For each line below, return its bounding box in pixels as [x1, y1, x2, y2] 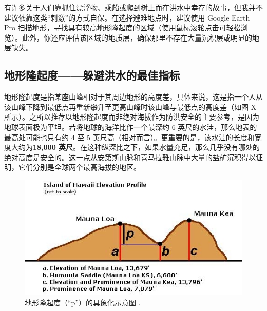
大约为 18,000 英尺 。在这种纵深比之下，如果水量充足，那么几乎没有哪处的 [11, 142, 260, 152]
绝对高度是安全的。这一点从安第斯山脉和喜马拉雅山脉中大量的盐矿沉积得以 [4, 151, 256, 162]
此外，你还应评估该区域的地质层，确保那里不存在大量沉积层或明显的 [22, 32, 252, 43]
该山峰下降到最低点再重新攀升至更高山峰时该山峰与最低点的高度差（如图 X [4, 101, 257, 112]
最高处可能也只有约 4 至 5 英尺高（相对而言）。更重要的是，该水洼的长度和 [4, 131, 255, 142]
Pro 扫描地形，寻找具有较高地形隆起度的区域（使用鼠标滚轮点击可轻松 [4, 22, 241, 33]
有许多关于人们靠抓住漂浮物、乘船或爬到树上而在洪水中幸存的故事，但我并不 [4, 2, 263, 12]
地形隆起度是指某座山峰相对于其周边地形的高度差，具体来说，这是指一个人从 [4, 91, 263, 102]
